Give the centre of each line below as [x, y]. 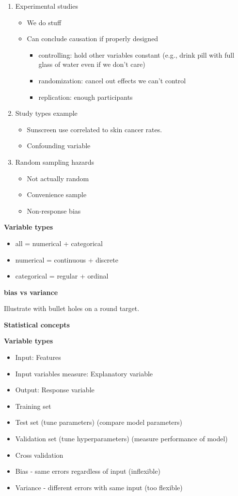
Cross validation [39, 455]
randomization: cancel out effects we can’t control [112, 80]
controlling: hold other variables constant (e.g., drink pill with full [136, 54]
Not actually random [58, 178]
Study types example [46, 113]
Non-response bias [54, 210]
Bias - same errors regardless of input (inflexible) [88, 471]
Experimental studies [47, 6]
